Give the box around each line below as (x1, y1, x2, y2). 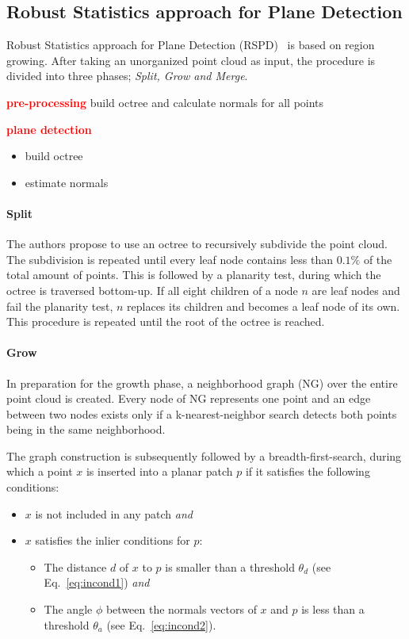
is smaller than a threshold (165, 558, 295, 575)
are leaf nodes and (312, 281, 400, 298)
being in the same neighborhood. (6, 421, 166, 438)
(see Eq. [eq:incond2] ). (106, 616, 216, 633)
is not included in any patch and (35, 505, 193, 522)
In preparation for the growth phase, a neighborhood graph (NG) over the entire (6, 374, 398, 391)
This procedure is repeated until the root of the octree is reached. (6, 313, 325, 330)
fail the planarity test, (6, 297, 113, 314)
